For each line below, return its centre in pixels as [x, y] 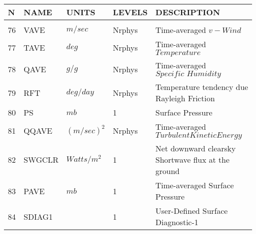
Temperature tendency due [202, 87]
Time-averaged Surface [194, 185]
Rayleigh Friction [185, 98]
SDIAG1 [38, 216]
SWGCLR [41, 160]
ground [167, 171]
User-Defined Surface [192, 211]
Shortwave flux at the [192, 160]
